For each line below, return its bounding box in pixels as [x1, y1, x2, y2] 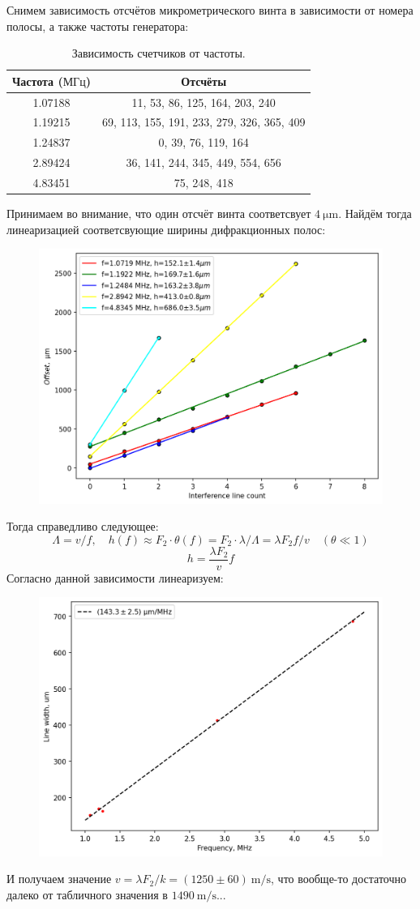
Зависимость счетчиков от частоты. [71, 45, 246, 62]
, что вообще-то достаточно [271, 870, 407, 887]
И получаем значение [6, 870, 112, 887]
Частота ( [12, 72, 63, 89]
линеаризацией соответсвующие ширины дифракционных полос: [6, 220, 326, 237]
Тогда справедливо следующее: [6, 518, 159, 535]
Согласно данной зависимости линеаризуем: [6, 569, 224, 586]
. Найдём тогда [338, 205, 412, 222]
